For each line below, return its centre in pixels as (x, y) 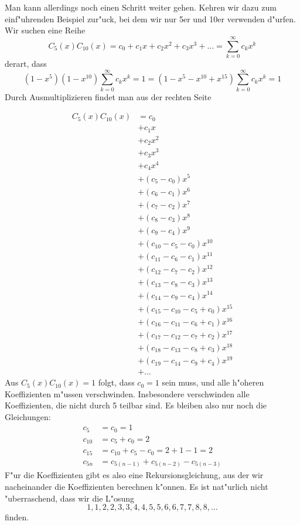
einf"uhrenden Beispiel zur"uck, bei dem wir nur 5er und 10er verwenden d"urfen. (150, 18)
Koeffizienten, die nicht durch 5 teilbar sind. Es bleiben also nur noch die (136, 405)
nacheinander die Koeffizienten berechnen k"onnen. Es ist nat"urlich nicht (137, 487)
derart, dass (26, 63)
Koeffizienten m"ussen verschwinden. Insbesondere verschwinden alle (127, 393)
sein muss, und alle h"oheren (213, 382)
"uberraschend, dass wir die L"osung (70, 498)
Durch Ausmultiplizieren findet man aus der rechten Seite (108, 96)
